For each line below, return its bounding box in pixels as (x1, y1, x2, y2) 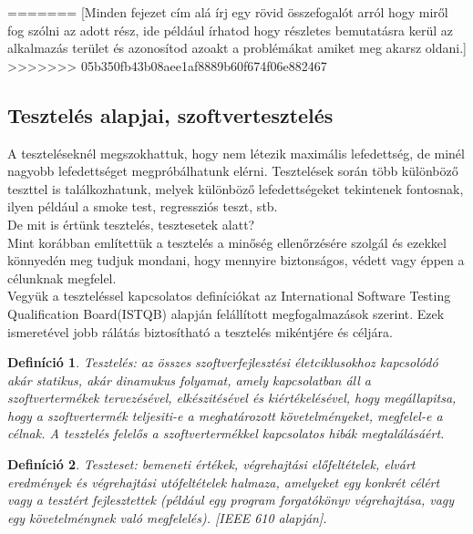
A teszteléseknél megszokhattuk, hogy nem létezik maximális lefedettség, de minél (7, 143, 465, 162)
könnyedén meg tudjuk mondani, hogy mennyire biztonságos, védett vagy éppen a (7, 251, 465, 270)
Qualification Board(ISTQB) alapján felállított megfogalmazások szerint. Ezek (7, 303, 445, 323)
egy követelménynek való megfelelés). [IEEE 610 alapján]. (7, 508, 327, 527)
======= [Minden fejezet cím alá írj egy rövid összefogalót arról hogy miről (7, 3, 448, 21)
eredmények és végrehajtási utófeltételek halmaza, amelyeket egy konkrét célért (7, 472, 440, 491)
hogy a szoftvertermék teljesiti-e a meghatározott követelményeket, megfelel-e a (7, 406, 443, 425)
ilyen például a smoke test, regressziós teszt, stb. (7, 197, 278, 216)
